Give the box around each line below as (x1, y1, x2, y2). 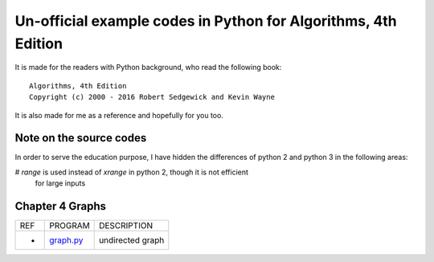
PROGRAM (49, 220, 90, 231)
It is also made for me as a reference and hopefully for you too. (14, 110, 224, 120)
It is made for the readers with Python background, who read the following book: (14, 63, 282, 72)
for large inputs (35, 178, 86, 188)
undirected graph (99, 235, 165, 246)
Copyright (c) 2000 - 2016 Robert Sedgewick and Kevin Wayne (29, 92, 275, 102)
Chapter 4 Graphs (14, 199, 107, 213)
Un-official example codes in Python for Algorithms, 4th (14, 12, 397, 30)
